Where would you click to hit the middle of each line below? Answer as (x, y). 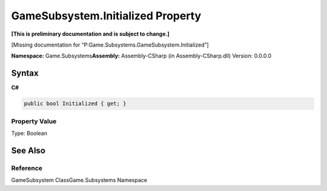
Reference (27, 168)
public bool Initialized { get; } (75, 104)
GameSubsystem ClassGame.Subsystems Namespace (79, 180)
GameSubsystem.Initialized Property (106, 16)
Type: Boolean (29, 133)
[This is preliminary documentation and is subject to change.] (90, 34)
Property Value (34, 121)
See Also (28, 150)
